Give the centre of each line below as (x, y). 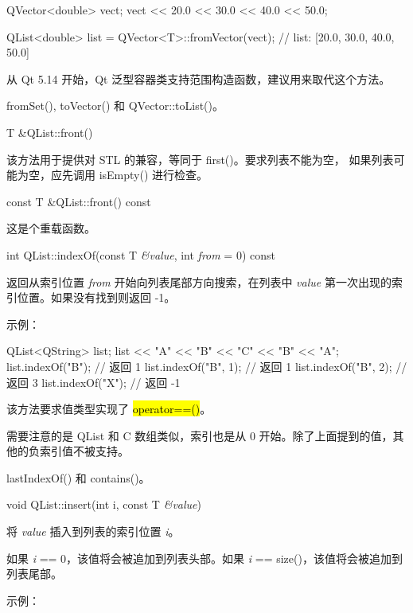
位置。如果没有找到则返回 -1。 (96, 297)
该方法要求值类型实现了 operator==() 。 (109, 409)
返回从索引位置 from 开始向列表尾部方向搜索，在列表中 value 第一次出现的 (199, 281)
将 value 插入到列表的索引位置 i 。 (93, 531)
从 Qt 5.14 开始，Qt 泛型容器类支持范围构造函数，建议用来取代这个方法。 (199, 78)
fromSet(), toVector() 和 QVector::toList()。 (115, 105)
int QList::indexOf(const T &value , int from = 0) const (141, 254)
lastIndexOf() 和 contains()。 (78, 477)
